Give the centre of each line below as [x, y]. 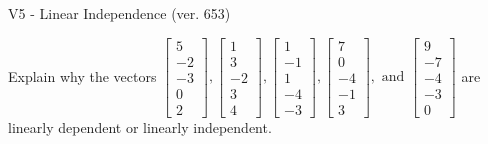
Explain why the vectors [82, 75]
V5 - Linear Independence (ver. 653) [119, 13]
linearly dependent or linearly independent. [140, 126]
